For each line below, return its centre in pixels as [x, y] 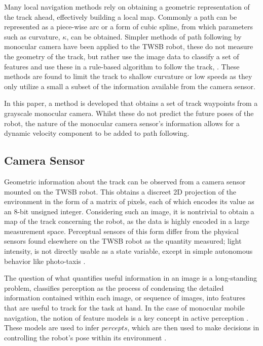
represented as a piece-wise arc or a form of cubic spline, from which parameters [129, 27]
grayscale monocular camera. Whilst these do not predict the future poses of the [129, 113]
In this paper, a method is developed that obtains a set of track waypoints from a [131, 103]
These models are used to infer [52, 328]
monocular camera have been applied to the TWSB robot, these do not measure [129, 46]
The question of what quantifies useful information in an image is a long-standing [131, 278]
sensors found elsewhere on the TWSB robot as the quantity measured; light [123, 241]
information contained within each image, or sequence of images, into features [125, 298]
